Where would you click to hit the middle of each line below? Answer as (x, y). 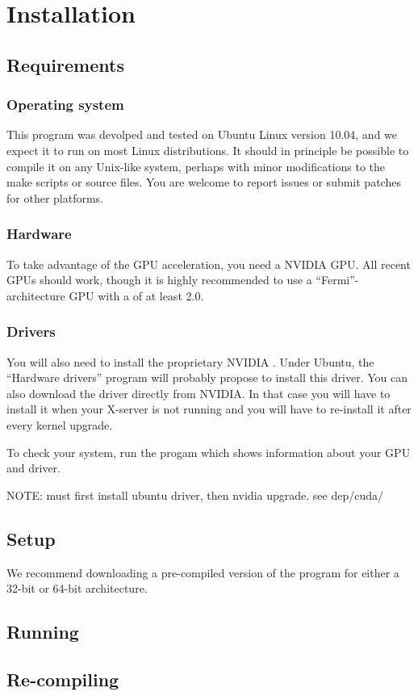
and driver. (33, 468)
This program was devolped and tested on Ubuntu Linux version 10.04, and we (202, 134)
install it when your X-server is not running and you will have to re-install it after (209, 409)
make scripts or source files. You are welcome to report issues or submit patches (204, 182)
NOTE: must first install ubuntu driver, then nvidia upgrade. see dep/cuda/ (195, 495)
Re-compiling (63, 679)
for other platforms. (55, 197)
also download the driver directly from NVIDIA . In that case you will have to (199, 393)
